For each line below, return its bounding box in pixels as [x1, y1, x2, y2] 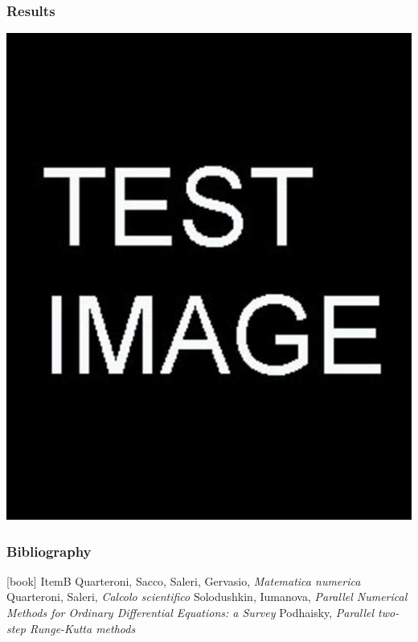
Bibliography [6, 541, 92, 561]
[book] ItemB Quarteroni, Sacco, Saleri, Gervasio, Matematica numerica [6, 572, 361, 589]
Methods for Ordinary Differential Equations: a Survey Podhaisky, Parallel [6, 604, 375, 621]
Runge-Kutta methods [29, 619, 136, 636]
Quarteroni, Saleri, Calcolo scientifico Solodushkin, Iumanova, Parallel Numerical [6, 588, 408, 605]
